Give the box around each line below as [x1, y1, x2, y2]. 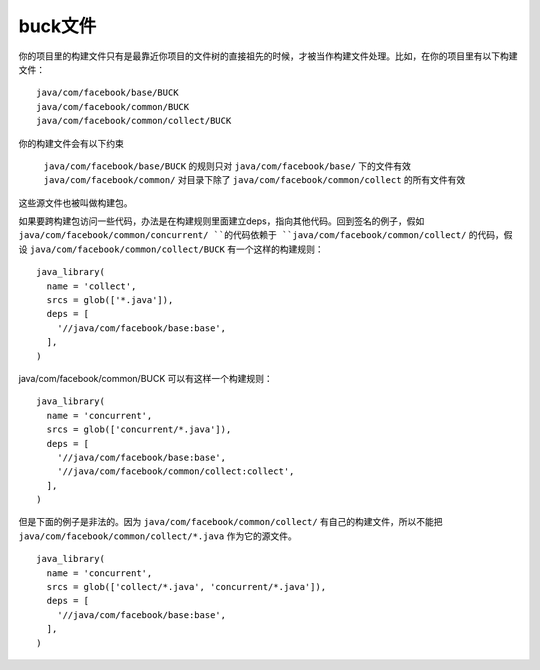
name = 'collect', [46, 280, 137, 292]
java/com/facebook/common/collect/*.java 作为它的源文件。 [18, 530, 297, 542]
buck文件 [18, 15, 97, 37]
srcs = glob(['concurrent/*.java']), [46, 424, 232, 435]
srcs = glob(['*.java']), [46, 295, 174, 306]
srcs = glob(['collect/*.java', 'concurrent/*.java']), [46, 581, 327, 593]
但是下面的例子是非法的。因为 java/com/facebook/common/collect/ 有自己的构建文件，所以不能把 [18, 516, 444, 528]
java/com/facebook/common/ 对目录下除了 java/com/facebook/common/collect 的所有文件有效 [43, 174, 466, 186]
